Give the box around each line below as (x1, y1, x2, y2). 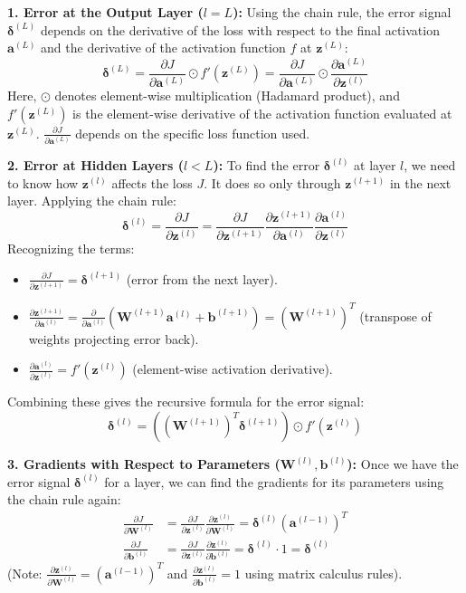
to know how (7, 173, 79, 192)
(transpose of (359, 306, 432, 325)
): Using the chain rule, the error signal (233, 3, 452, 21)
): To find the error (213, 156, 320, 175)
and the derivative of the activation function (41, 38, 286, 57)
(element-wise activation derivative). (132, 359, 333, 378)
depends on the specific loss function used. (75, 123, 310, 142)
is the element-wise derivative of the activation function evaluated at (72, 103, 452, 122)
